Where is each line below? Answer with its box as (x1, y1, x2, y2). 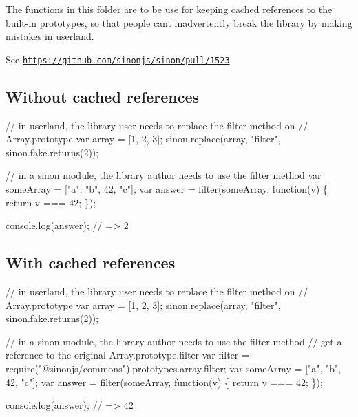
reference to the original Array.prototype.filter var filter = (6, 347, 249, 362)
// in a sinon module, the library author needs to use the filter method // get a (6, 334, 342, 348)
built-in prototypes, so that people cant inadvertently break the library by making (6, 15, 352, 30)
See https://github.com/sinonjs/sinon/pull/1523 (6, 52, 230, 66)
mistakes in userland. (6, 29, 94, 43)
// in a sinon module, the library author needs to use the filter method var (6, 168, 322, 182)
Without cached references (6, 85, 200, 107)
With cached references (6, 252, 176, 273)
